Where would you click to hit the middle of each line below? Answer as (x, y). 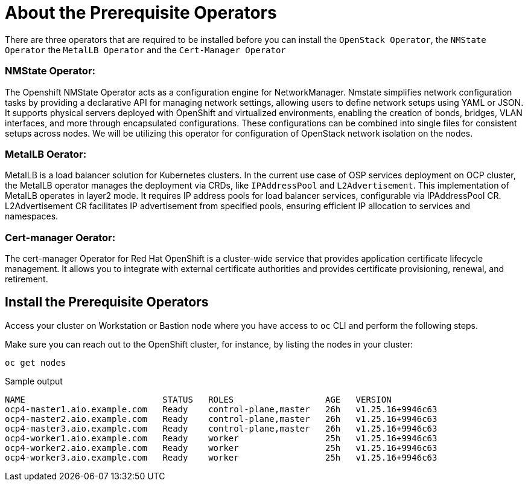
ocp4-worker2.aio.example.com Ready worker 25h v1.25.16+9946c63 (221, 448)
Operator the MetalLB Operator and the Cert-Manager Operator (145, 50)
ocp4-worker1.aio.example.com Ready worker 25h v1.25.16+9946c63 (221, 438)
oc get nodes (36, 362)
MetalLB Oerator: (46, 154)
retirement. (27, 279)
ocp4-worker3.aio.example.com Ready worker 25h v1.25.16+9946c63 (221, 457)
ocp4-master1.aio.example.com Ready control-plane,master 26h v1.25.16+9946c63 (221, 409)
